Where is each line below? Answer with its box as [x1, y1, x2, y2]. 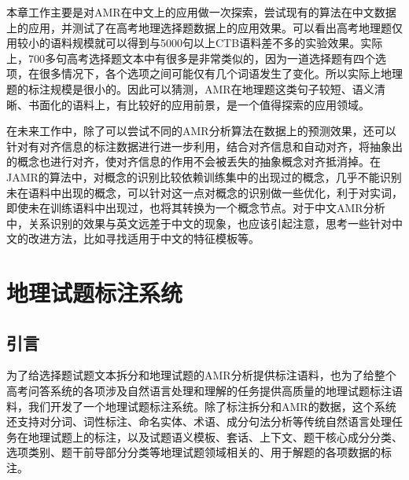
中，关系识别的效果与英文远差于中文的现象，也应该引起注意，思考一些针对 [6, 214, 392, 231]
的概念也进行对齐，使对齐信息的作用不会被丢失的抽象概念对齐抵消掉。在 [6, 153, 381, 170]
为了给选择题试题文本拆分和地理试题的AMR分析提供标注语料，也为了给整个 [6, 367, 396, 383]
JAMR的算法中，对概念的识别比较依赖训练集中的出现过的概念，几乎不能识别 [6, 168, 402, 185]
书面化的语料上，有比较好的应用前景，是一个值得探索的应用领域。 [28, 96, 370, 112]
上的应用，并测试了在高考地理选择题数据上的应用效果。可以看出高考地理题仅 [6, 19, 403, 35]
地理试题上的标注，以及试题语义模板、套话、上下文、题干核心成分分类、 [28, 428, 403, 445]
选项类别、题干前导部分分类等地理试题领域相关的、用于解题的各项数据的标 [6, 444, 392, 460]
